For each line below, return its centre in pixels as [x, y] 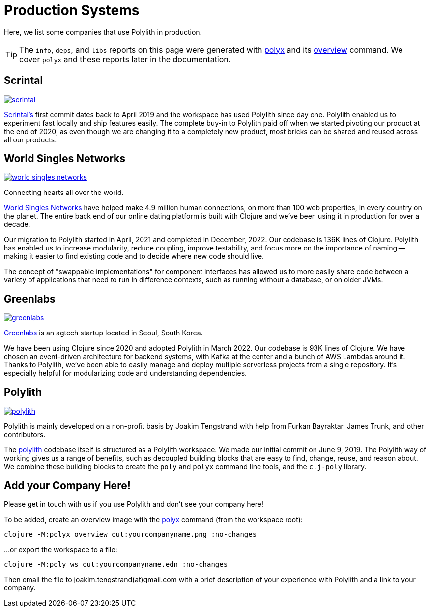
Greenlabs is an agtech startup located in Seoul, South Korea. [103, 333]
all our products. [30, 139]
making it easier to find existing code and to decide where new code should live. [134, 256]
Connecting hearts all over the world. [64, 193]
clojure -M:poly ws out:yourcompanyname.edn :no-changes [116, 564]
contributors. [25, 435]
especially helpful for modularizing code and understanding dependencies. [126, 373]
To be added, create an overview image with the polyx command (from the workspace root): [153, 519]
